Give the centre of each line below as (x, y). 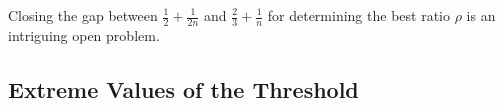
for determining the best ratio (358, 15)
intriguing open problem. (84, 34)
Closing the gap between (83, 15)
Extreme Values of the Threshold (183, 88)
